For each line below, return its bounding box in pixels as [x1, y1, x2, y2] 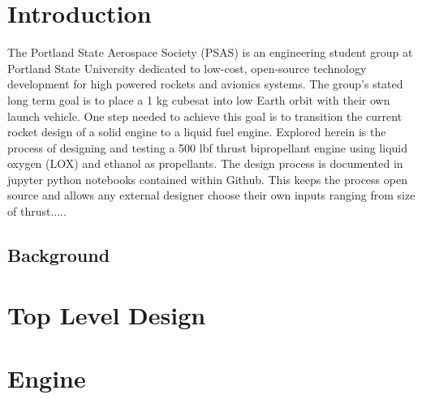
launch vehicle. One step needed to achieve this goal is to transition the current [7, 107, 403, 124]
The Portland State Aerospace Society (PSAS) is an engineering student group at [7, 44, 413, 61]
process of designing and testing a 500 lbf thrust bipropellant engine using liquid [7, 139, 407, 156]
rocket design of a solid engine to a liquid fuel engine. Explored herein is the [7, 123, 386, 140]
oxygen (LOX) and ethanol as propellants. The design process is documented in [7, 155, 403, 172]
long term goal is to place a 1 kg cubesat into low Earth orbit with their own [7, 91, 390, 108]
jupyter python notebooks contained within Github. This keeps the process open [7, 170, 407, 187]
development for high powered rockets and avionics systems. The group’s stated [7, 75, 403, 92]
